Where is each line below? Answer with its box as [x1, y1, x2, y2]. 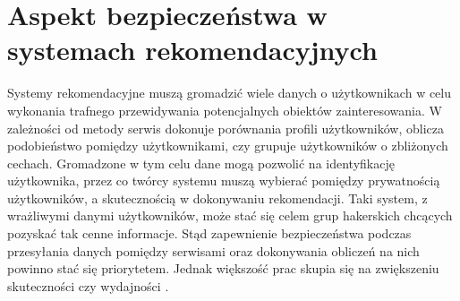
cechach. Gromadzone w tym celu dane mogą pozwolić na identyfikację [7, 153, 395, 172]
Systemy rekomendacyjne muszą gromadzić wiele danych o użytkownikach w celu [7, 83, 452, 102]
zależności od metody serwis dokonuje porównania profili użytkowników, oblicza [7, 118, 445, 137]
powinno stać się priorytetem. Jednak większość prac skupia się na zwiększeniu [7, 259, 439, 278]
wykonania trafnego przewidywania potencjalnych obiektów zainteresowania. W [7, 100, 442, 119]
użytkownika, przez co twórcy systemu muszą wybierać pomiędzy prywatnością [7, 171, 440, 190]
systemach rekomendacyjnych [7, 31, 378, 68]
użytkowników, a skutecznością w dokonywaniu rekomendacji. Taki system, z [7, 188, 428, 207]
